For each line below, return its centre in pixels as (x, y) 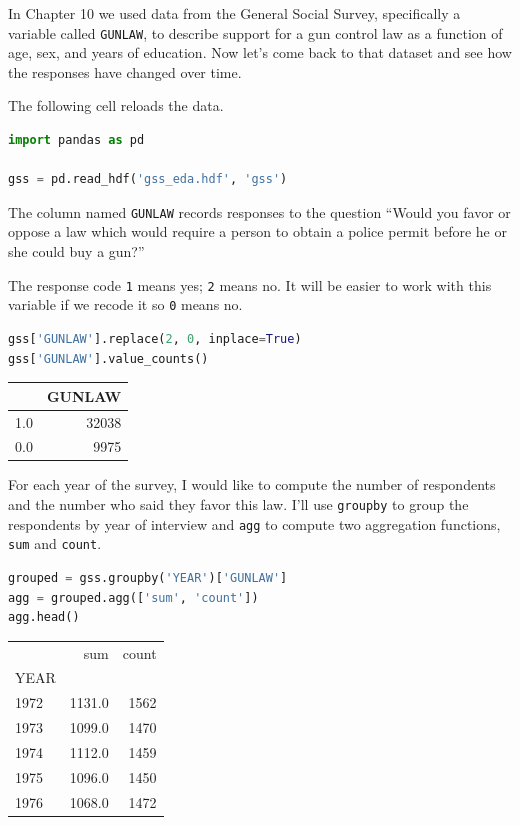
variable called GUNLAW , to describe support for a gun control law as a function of (255, 32)
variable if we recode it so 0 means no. (125, 304)
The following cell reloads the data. (116, 105)
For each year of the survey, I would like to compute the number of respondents (252, 484)
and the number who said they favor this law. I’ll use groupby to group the (238, 504)
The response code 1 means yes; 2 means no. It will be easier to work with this (250, 284)
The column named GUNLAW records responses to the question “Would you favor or (259, 211)
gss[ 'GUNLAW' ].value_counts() (108, 358)
